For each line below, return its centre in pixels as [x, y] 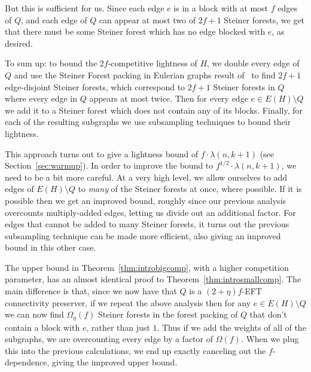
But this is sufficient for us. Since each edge [85, 8]
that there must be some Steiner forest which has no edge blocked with [135, 31]
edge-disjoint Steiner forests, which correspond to [95, 86]
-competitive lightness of [153, 63]
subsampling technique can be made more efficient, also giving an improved [143, 235]
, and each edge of [54, 19]
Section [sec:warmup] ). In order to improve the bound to [109, 165]
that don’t [268, 314]
